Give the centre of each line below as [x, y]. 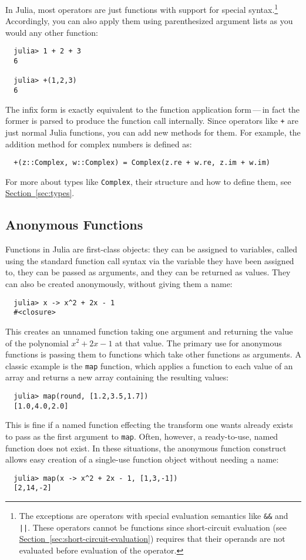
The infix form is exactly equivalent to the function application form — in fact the [153, 109]
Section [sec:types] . [40, 193]
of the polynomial [37, 343]
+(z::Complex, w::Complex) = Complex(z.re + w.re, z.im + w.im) [142, 163]
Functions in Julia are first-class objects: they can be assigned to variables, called [151, 249]
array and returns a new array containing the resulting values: [117, 377]
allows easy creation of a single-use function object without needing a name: [142, 459]
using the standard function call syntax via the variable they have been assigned [150, 260]
